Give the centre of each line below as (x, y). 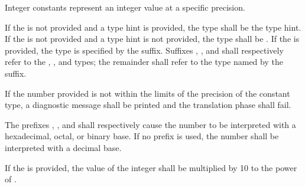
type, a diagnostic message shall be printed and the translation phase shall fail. (148, 105)
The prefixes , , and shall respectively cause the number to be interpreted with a (150, 124)
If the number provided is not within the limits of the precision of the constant (147, 93)
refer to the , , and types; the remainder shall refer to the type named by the (144, 62)
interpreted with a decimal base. (63, 147)
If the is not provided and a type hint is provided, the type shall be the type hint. (153, 27)
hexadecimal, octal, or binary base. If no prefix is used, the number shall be (142, 136)
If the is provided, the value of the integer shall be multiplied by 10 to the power (151, 167)
